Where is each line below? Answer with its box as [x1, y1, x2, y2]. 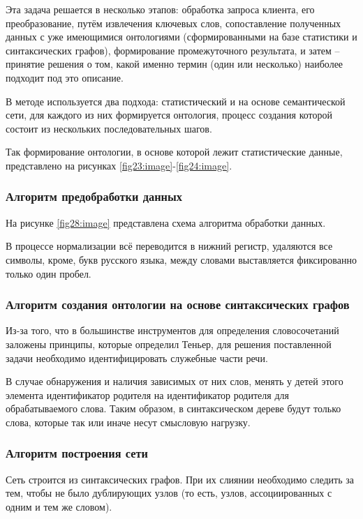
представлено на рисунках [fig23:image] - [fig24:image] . [6, 158, 232, 172]
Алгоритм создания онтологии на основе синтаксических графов [6, 296, 350, 313]
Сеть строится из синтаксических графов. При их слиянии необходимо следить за [6, 472, 354, 486]
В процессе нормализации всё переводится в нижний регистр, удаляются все [6, 239, 333, 253]
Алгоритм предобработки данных [6, 188, 182, 205]
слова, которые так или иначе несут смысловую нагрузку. [6, 414, 251, 429]
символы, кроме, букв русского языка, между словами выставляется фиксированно [6, 252, 357, 266]
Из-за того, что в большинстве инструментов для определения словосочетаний [6, 323, 339, 338]
